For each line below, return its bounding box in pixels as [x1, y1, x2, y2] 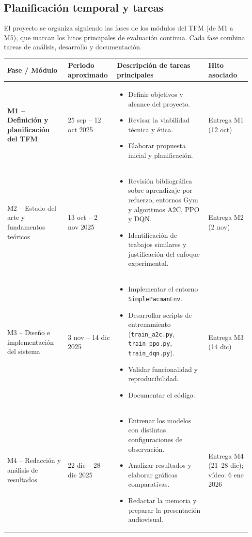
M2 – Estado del [7, 202, 56, 213]
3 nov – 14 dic [68, 332, 110, 342]
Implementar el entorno [128, 284, 198, 294]
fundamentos [7, 221, 45, 231]
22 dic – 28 [68, 460, 100, 470]
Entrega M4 [208, 450, 244, 460]
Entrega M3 [208, 332, 244, 342]
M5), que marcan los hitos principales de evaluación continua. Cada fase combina [4, 32, 245, 42]
